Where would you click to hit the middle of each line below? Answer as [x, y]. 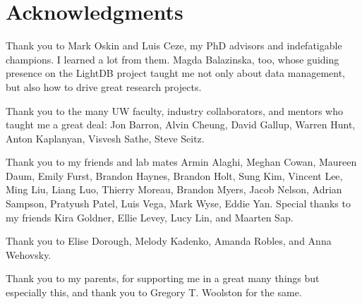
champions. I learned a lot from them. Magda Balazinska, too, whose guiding [173, 59]
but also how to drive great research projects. [104, 86]
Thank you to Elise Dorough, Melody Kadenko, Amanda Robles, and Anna [169, 241]
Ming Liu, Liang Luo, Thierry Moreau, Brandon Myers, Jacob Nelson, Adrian [174, 189]
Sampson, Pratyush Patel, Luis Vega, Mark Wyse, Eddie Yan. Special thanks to [178, 203]
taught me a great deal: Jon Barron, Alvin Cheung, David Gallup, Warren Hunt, [181, 124]
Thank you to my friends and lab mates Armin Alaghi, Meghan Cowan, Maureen [181, 162]
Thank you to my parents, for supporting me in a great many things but [163, 278]
